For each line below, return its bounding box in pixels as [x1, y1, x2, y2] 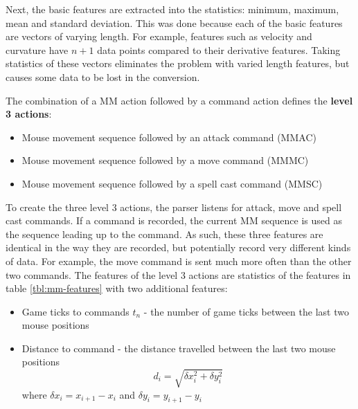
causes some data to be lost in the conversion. [6, 69, 200, 84]
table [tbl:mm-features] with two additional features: [6, 281, 228, 296]
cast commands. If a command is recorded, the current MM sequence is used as [6, 213, 342, 228]
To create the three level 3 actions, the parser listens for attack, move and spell [6, 199, 342, 214]
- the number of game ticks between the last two [143, 304, 349, 318]
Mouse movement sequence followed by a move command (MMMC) [21, 153, 309, 167]
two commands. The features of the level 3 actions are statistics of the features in [6, 267, 351, 282]
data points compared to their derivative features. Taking [97, 42, 341, 57]
